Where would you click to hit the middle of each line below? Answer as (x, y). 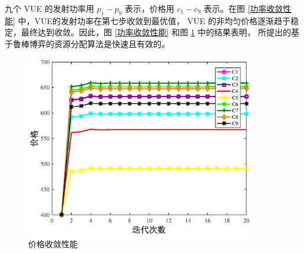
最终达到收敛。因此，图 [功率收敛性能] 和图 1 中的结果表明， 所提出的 (156, 32)
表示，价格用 (149, 8)
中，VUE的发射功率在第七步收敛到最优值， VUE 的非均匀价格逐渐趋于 (154, 20)
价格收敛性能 (53, 244)
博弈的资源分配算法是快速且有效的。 (99, 43)
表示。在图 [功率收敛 (243, 8)
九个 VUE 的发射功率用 (49, 8)
